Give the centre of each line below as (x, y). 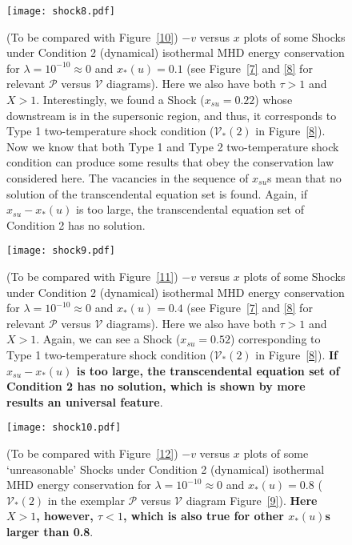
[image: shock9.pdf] (61, 251)
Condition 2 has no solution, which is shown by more (156, 386)
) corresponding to (275, 339)
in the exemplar (86, 500)
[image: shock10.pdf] (64, 428)
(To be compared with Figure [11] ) (92, 277)
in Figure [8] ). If (296, 355)
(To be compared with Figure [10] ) (92, 36)
